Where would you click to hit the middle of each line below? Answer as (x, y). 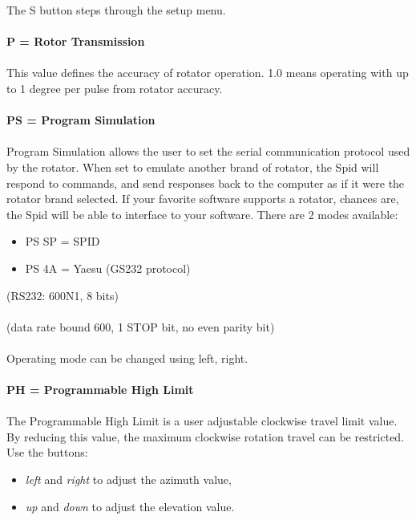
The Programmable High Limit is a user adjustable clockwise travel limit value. (202, 421)
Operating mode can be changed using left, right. (127, 357)
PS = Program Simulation (81, 120)
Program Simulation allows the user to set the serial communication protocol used (208, 151)
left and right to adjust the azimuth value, (128, 479)
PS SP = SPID (63, 241)
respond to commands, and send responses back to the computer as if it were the (206, 183)
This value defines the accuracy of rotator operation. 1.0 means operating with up (208, 73)
